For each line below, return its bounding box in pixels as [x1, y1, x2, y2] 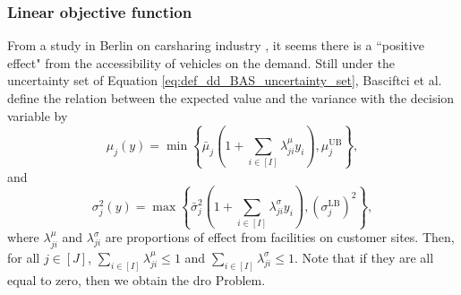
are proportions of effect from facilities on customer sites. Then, [105, 228, 455, 247]
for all [7, 247, 40, 266]
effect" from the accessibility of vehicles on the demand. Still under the [7, 53, 395, 72]
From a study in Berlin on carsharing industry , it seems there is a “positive [7, 36, 424, 55]
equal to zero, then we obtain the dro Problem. [7, 270, 266, 289]
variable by [7, 106, 68, 125]
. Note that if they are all [294, 247, 434, 266]
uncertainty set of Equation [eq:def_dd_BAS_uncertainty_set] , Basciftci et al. [7, 71, 442, 90]
